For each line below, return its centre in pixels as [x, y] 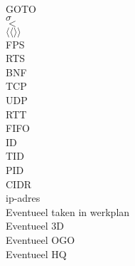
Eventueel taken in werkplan [68, 211]
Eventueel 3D [35, 226]
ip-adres [23, 198]
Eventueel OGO [40, 239]
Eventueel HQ [36, 254]
